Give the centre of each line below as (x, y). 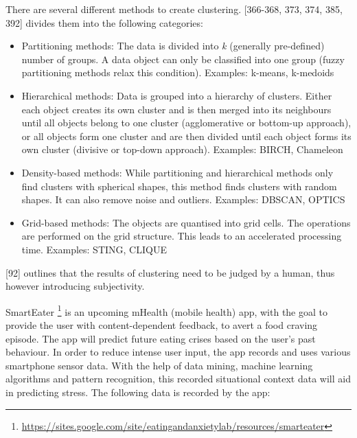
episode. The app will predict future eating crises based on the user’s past (161, 338)
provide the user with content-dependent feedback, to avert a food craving (162, 324)
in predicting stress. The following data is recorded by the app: (138, 392)
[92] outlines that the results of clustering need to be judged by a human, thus (170, 272)
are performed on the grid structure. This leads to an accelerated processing (182, 236)
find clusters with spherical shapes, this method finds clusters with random (179, 186)
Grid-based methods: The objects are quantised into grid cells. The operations (186, 222)
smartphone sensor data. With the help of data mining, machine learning (159, 365)
